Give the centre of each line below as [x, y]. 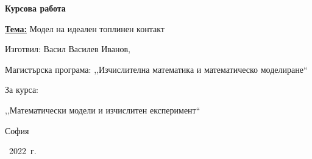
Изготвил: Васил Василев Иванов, [68, 49]
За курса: [22, 90]
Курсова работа [35, 8]
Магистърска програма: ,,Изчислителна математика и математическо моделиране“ [156, 69]
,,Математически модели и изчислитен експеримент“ [103, 110]
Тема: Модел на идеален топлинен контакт [85, 28]
